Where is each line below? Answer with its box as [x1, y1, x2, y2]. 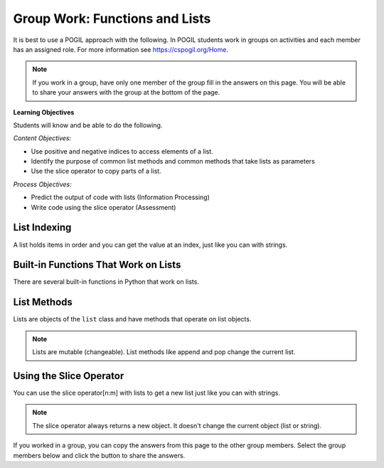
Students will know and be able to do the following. [13, 121, 163, 129]
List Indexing [13, 221, 72, 234]
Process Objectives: [13, 180, 72, 188]
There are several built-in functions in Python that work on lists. [13, 277, 199, 286]
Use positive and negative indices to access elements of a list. [31, 147, 213, 156]
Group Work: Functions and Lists [13, 11, 211, 26]
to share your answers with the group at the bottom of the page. [32, 88, 220, 97]
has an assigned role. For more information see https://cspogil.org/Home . [13, 45, 229, 53]
